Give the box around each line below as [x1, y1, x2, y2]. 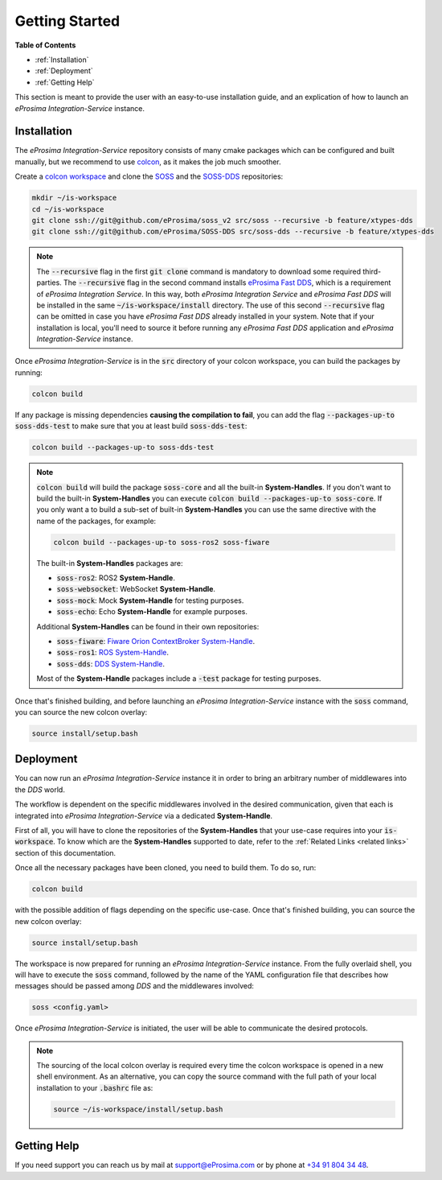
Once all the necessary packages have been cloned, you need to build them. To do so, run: [14, 863, 317, 873]
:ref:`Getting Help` [35, 77, 95, 87]
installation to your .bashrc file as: [36, 1083, 153, 1092]
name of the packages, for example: [36, 516, 157, 526]
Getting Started [14, 12, 121, 30]
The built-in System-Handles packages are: [36, 558, 184, 567]
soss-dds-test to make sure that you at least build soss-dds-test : [14, 421, 248, 431]
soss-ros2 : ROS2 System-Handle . [56, 573, 176, 583]
